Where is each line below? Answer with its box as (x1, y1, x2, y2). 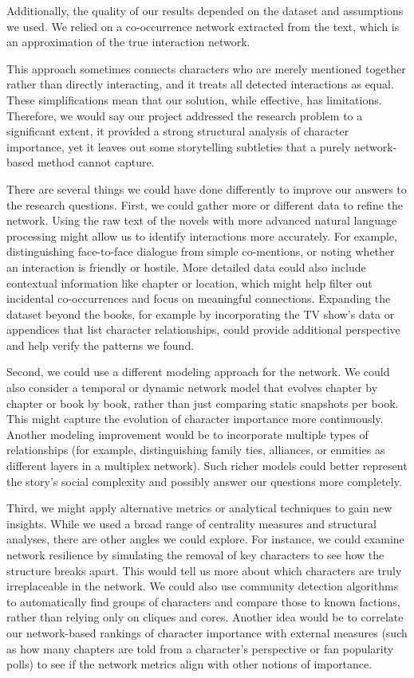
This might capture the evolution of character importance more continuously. (6, 410, 384, 427)
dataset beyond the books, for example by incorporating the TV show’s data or (6, 305, 395, 322)
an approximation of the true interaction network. (6, 33, 250, 50)
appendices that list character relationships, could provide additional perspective (6, 321, 400, 338)
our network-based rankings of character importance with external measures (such (6, 624, 408, 641)
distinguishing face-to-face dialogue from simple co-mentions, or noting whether (6, 243, 395, 260)
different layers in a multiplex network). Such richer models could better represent (6, 457, 408, 474)
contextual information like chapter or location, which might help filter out (6, 274, 373, 291)
